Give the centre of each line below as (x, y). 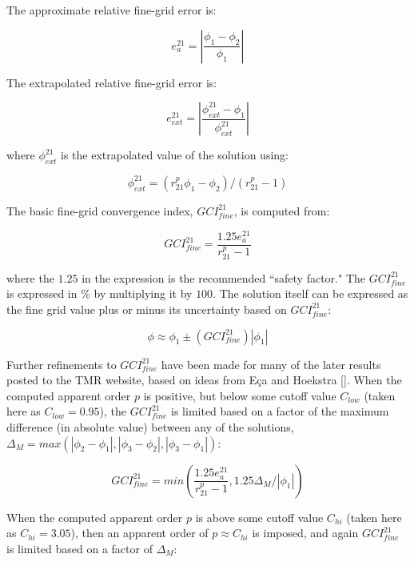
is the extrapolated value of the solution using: (175, 155)
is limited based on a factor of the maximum (280, 411)
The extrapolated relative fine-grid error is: (112, 82)
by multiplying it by (143, 293)
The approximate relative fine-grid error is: (111, 10)
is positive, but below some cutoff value (240, 395)
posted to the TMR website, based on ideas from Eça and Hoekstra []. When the (204, 380)
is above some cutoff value (259, 517)
